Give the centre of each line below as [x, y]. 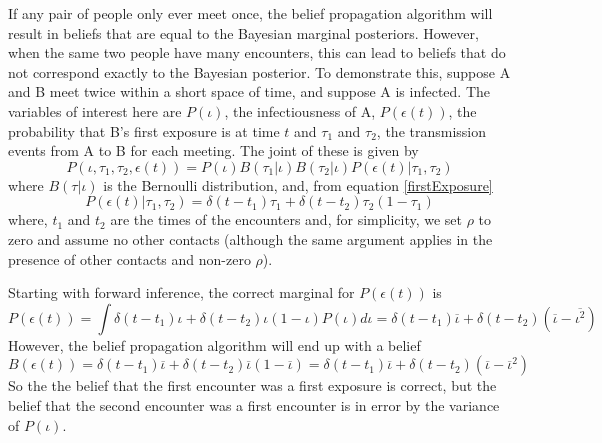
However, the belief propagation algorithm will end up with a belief [214, 344]
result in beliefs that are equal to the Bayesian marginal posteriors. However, [243, 32]
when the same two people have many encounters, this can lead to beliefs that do [257, 52]
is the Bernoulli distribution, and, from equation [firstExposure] [298, 184]
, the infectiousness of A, [300, 110]
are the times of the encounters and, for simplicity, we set [286, 219]
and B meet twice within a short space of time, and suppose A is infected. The [249, 91]
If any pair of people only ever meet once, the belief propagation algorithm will [250, 13]
